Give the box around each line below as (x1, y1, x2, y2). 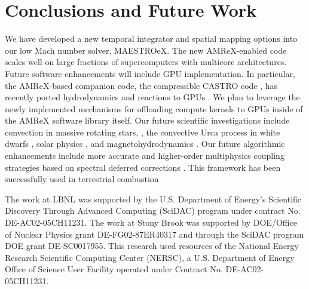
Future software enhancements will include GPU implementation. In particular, (5, 67, 295, 79)
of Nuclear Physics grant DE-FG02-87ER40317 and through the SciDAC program (5, 227, 304, 240)
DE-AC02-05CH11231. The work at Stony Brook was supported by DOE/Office (5, 216, 297, 229)
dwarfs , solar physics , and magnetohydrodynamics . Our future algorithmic (5, 137, 285, 150)
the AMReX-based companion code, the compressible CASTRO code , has (5, 79, 278, 91)
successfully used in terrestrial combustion (5, 173, 159, 185)
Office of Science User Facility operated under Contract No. (5, 263, 223, 275)
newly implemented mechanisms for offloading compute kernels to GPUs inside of (5, 102, 303, 115)
